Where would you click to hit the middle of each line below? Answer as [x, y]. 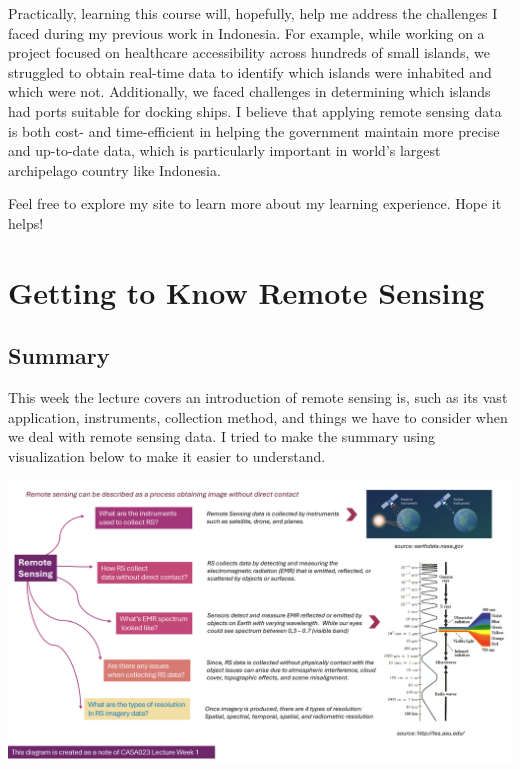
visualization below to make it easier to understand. [167, 455]
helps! [26, 222]
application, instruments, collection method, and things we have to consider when [258, 416]
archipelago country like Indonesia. [114, 169]
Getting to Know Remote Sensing [246, 291]
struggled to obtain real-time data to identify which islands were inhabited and [250, 71]
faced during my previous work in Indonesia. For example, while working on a [246, 32]
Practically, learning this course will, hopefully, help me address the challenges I [253, 13]
